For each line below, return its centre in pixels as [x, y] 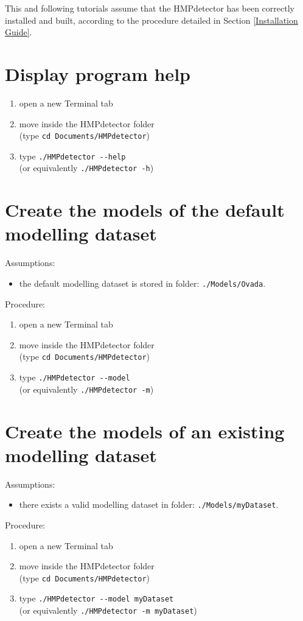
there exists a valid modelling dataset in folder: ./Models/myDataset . [149, 504]
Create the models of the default [145, 210]
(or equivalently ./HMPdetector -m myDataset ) [108, 610]
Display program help [98, 73]
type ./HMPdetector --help [72, 156]
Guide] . [19, 32]
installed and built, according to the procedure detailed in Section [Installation [151, 20]
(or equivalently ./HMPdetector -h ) [86, 168]
